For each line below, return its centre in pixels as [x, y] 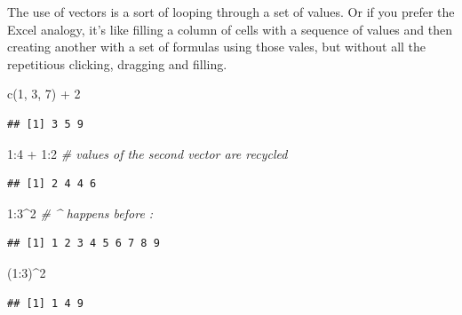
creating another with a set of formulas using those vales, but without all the [217, 47]
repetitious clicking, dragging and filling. [117, 63]
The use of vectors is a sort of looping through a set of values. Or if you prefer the [231, 12]
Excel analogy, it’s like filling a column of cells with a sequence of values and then [230, 29]
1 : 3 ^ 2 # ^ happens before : [80, 213]
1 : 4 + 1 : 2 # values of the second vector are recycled [147, 153]
